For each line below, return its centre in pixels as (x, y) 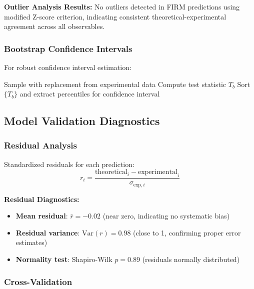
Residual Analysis (40, 145)
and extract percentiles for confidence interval (90, 94)
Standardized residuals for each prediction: (69, 164)
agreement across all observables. (54, 26)
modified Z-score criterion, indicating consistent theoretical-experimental (115, 16)
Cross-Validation (38, 281)
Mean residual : (42, 216)
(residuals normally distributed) (191, 259)
